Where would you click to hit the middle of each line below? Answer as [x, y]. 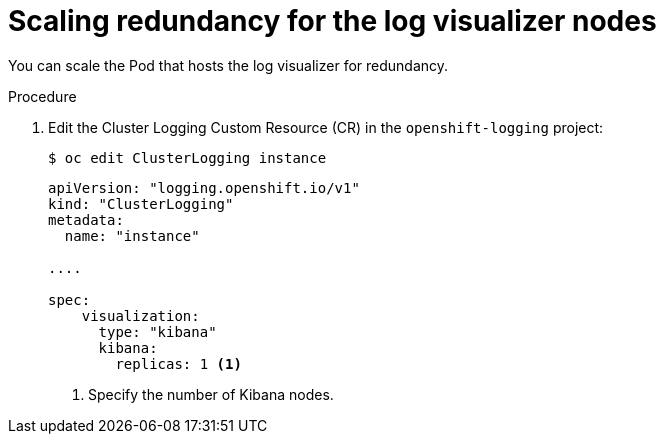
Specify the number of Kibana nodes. [211, 394]
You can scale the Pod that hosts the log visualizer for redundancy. [228, 65]
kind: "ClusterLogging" [141, 203]
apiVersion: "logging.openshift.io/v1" [204, 187]
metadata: [86, 219]
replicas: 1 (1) [178, 363]
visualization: [140, 315]
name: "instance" [132, 235]
